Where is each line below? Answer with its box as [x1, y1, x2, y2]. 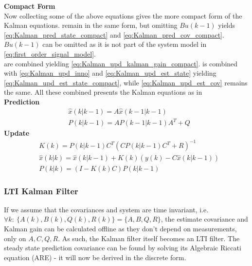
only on [4, 233, 26, 243]
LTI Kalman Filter [4, 185, 78, 197]
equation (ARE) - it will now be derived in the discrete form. [4, 252, 186, 262]
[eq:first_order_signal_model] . [4, 48, 96, 59]
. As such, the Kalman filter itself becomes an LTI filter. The [58, 233, 240, 243]
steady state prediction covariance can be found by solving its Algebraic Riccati [4, 243, 241, 253]
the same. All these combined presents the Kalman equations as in [4, 87, 202, 97]
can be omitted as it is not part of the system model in [42, 39, 207, 49]
